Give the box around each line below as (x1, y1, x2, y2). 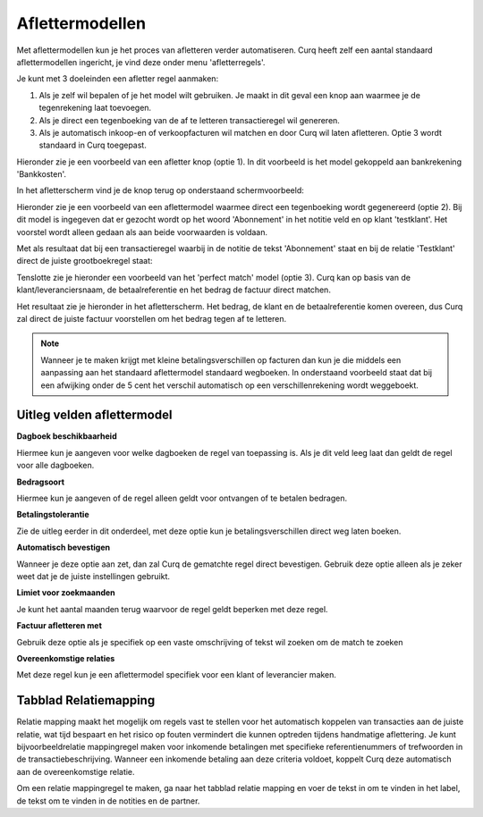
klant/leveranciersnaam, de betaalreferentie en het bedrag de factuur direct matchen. (16, 284, 331, 295)
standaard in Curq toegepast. (38, 139, 147, 151)
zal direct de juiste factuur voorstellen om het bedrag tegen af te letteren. (16, 313, 287, 324)
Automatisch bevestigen (16, 542, 111, 553)
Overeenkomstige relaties (16, 653, 115, 663)
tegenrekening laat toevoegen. (38, 103, 152, 114)
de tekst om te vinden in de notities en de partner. (16, 796, 200, 806)
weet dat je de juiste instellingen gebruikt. (16, 570, 170, 581)
